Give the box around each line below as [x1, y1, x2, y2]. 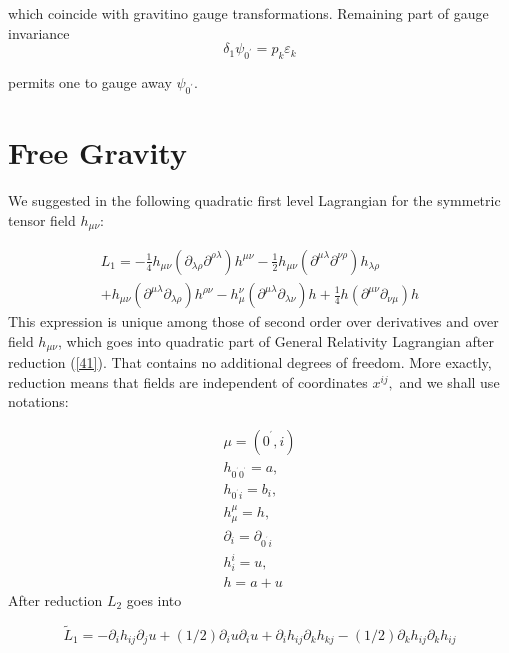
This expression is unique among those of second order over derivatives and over [8, 311, 499, 332]
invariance [8, 22, 70, 43]
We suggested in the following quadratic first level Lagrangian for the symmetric [8, 189, 501, 210]
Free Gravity [8, 131, 187, 172]
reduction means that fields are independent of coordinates [8, 371, 368, 392]
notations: [8, 391, 69, 412]
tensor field [8, 209, 76, 230]
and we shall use [399, 371, 500, 392]
